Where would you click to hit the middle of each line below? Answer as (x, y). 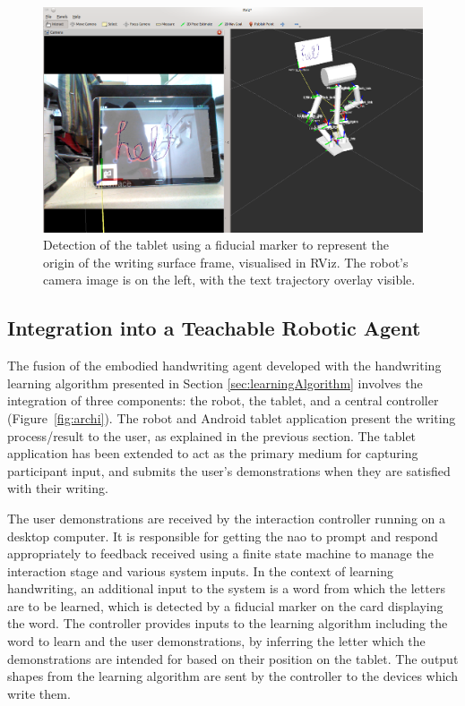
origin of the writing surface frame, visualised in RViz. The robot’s (226, 262)
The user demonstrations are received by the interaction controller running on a (226, 518)
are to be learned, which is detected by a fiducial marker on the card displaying (225, 605)
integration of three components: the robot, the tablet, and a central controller (223, 400)
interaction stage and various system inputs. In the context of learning (201, 570)
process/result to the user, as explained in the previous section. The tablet (212, 435)
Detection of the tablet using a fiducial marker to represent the (216, 245)
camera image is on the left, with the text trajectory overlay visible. (229, 280)
